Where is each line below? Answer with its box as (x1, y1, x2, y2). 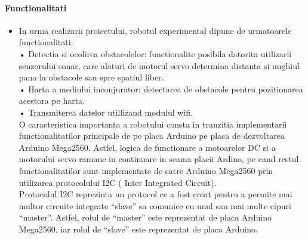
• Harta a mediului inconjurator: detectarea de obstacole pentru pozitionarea (19, 82, 303, 95)
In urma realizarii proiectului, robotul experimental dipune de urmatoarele (19, 24, 292, 36)
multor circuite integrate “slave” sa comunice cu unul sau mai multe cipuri (19, 199, 291, 212)
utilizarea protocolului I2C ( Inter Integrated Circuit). (19, 176, 217, 188)
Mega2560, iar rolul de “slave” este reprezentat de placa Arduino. (19, 222, 258, 235)
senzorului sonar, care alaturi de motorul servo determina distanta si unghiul (19, 59, 300, 72)
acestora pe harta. (19, 94, 85, 107)
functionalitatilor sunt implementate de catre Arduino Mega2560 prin (19, 164, 273, 176)
